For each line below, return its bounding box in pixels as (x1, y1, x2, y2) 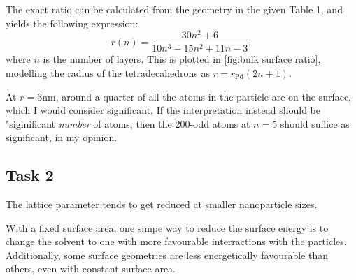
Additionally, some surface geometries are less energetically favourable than (6, 247, 329, 262)
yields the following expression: (6, 15, 138, 30)
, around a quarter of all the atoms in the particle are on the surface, (55, 89, 352, 103)
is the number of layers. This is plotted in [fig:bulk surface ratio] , (43, 52, 321, 66)
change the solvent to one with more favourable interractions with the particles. (6, 234, 347, 249)
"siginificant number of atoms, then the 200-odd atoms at (6, 116, 250, 131)
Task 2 (6, 164, 54, 186)
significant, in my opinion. (6, 130, 118, 145)
